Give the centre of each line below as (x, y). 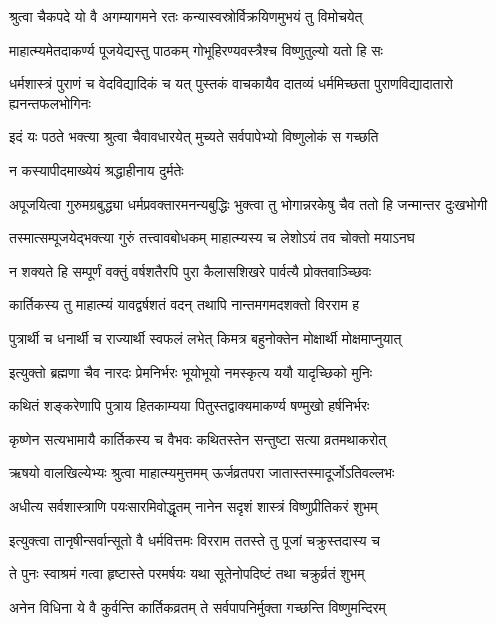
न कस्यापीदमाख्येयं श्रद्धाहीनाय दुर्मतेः (96, 169)
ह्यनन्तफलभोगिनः (50, 102)
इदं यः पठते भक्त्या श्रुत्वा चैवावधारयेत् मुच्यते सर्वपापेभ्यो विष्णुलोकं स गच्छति (194, 136)
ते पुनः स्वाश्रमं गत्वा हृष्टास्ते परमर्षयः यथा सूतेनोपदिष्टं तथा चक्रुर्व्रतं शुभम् (187, 573)
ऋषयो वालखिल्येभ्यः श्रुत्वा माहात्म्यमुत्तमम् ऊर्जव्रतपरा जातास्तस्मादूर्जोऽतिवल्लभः (202, 472)
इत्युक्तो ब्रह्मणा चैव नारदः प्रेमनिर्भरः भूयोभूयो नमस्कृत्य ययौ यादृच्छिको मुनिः (191, 371)
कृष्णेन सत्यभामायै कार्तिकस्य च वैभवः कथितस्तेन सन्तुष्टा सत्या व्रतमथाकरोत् (198, 438)
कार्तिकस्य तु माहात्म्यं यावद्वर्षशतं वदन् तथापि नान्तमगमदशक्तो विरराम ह (184, 304)
